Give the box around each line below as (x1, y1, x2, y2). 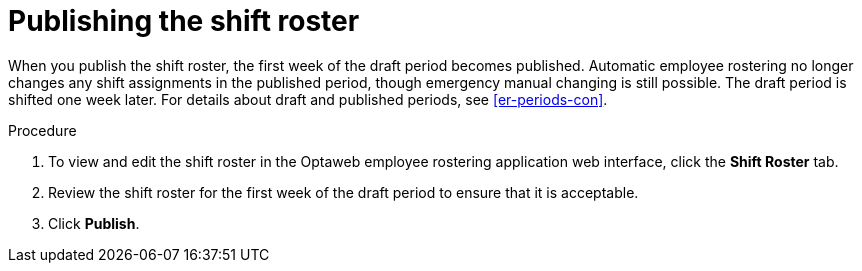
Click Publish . (48, 214, 140, 232)
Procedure (8, 121, 77, 139)
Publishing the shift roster (8, 4, 360, 38)
